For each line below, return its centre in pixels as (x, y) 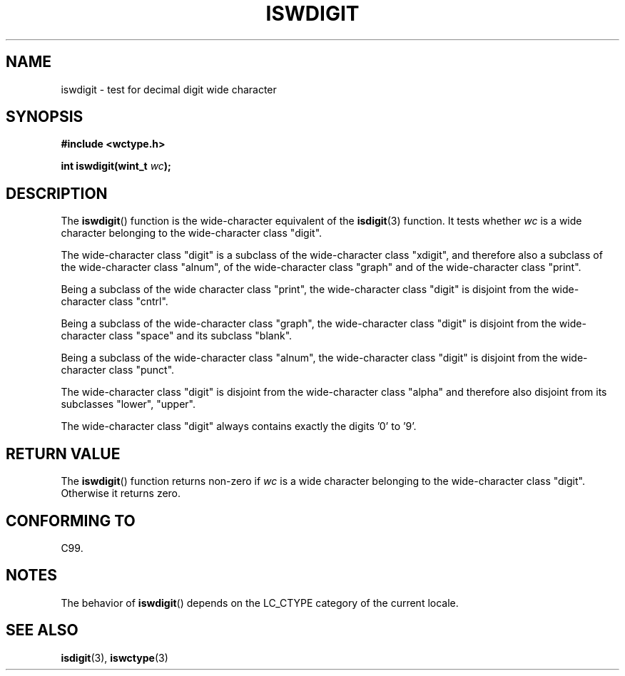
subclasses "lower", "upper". (128, 404)
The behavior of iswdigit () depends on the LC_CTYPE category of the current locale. (260, 603)
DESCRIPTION (57, 193)
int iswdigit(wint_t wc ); (116, 166)
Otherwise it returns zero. (121, 493)
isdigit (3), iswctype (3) (115, 657)
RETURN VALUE (63, 454)
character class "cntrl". (115, 302)
